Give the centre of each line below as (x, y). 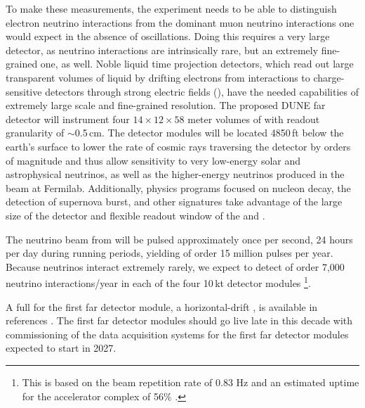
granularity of (35, 133)
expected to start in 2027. (61, 348)
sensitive (24, 91)
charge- (329, 77)
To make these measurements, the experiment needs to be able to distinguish (171, 8)
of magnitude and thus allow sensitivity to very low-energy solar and (153, 160)
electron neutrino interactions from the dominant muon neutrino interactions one (180, 22)
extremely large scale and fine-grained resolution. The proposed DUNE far (166, 105)
